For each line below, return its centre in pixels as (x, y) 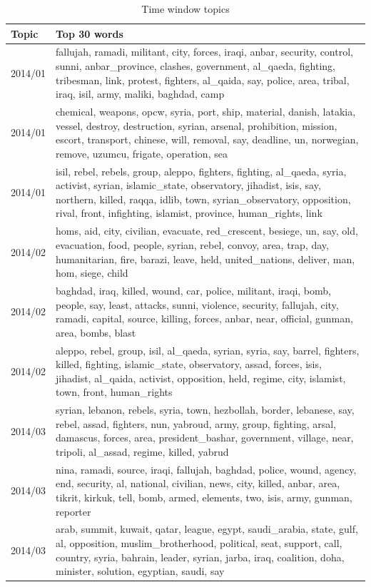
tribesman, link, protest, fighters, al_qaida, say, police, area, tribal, (203, 80)
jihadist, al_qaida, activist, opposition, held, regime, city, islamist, (201, 378)
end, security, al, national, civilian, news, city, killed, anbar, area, (198, 483)
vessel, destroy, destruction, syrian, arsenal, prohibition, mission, (197, 125)
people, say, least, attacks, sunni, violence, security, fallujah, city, (197, 304)
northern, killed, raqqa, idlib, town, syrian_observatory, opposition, (203, 199)
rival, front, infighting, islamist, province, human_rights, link (189, 213)
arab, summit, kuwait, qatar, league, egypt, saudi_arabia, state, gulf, (207, 529)
